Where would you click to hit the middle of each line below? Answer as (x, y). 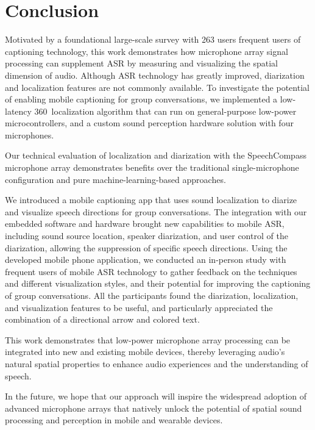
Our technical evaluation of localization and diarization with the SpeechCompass (156, 155)
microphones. (30, 134)
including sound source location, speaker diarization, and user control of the (147, 236)
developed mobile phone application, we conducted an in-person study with (146, 260)
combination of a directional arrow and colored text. (102, 319)
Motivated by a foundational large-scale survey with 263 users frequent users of (153, 39)
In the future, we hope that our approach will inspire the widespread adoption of (156, 396)
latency (18, 111)
